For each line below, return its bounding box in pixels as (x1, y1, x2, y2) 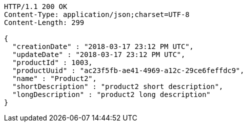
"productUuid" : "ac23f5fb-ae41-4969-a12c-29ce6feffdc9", (12, 66, 244, 74)
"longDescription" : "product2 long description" (12, 90, 211, 98)
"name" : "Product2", (12, 74, 97, 82)
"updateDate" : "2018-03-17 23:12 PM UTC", (12, 50, 185, 58)
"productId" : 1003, (12, 58, 93, 66)
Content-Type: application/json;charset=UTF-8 (4, 10, 189, 18)
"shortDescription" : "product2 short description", (12, 82, 223, 90)
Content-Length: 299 (4, 18, 84, 26)
